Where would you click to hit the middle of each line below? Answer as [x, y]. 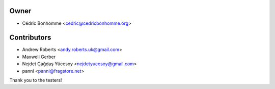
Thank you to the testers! [36, 80]
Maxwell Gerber [39, 57]
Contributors [30, 38]
